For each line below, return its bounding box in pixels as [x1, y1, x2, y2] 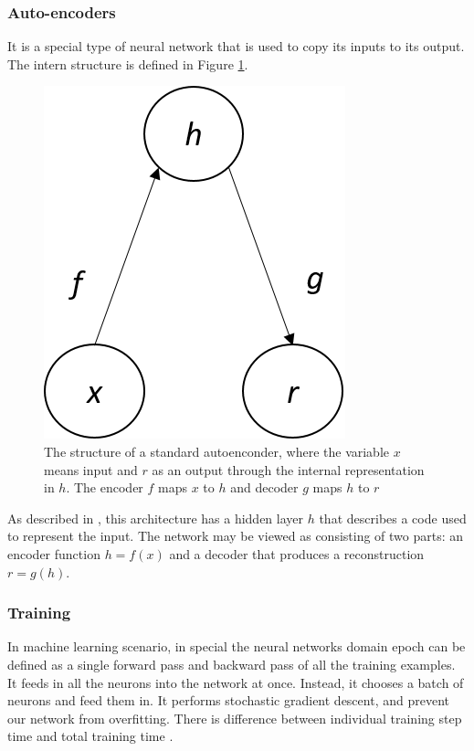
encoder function [7, 544, 100, 563]
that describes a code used [319, 508, 467, 527]
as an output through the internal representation [152, 460, 425, 479]
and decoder [230, 478, 299, 497]
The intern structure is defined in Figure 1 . [7, 54, 248, 73]
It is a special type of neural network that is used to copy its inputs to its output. [7, 37, 465, 56]
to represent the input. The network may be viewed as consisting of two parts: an [7, 526, 464, 545]
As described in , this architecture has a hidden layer [7, 508, 304, 527]
